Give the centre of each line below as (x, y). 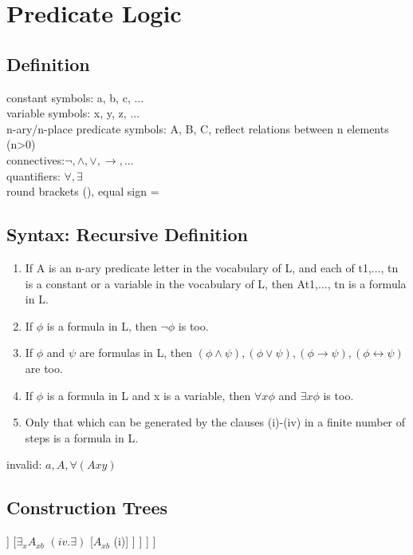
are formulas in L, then (136, 353)
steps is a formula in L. (82, 437)
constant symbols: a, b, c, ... (75, 97)
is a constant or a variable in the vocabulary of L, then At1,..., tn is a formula (216, 283)
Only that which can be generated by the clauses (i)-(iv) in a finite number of (215, 422)
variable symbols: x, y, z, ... (73, 113)
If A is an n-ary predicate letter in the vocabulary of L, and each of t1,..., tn (212, 267)
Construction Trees (87, 507)
